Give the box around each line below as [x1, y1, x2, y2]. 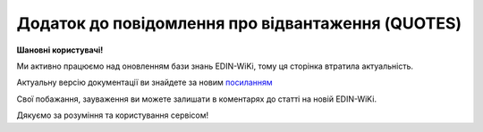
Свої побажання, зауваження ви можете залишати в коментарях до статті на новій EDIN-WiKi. [16, 94, 377, 104]
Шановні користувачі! [16, 45, 104, 55]
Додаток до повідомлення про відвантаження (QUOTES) [16, 13, 462, 33]
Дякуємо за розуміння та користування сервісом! [16, 110, 209, 120]
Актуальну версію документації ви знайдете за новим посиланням [16, 77, 273, 88]
